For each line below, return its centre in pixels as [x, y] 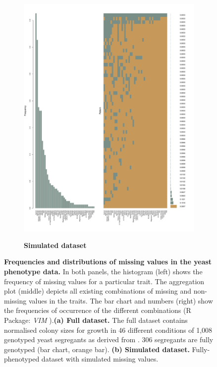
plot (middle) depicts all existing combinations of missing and [98, 291]
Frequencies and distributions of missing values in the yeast [108, 262]
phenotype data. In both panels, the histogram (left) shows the [103, 272]
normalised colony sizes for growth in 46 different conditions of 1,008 [108, 330]
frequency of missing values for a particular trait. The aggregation [104, 281]
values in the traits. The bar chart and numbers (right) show [121, 300]
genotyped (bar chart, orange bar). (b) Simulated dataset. [97, 349]
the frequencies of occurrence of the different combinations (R [98, 310]
